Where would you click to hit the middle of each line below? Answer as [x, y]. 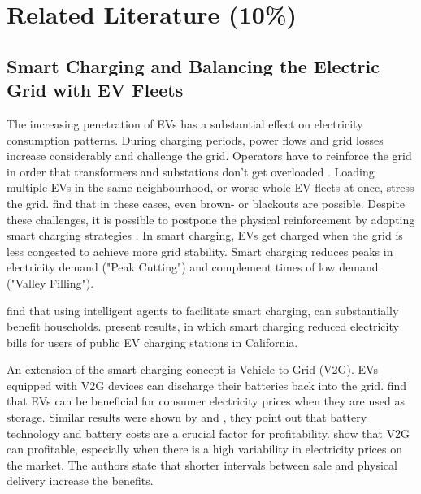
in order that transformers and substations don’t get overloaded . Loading [191, 171]
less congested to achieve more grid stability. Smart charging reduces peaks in [200, 251]
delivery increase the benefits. [80, 481]
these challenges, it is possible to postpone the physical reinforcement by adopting [211, 219]
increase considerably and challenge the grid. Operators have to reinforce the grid [209, 156]
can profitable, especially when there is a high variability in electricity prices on [204, 449]
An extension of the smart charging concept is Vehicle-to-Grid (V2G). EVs [192, 369]
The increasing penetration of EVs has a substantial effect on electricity [185, 123]
